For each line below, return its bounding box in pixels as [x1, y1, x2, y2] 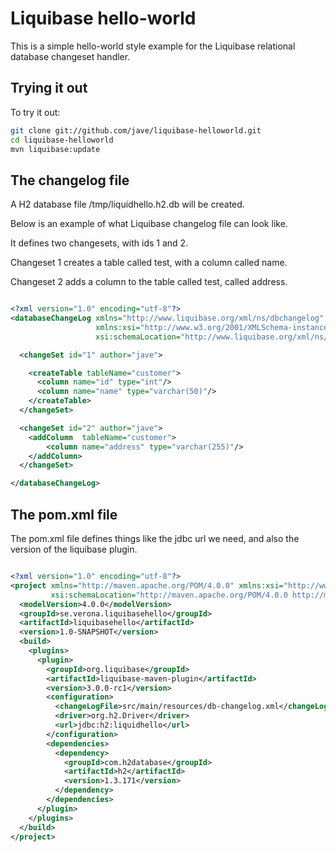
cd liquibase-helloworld [10, 135, 114, 145]
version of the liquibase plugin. [10, 543, 138, 555]
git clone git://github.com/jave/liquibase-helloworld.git [10, 125, 262, 136]
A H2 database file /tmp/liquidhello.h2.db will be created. [10, 198, 245, 211]
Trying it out [10, 80, 88, 97]
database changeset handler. [10, 50, 131, 62]
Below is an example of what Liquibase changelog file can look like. [10, 218, 288, 230]
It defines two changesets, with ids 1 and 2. [10, 237, 189, 249]
